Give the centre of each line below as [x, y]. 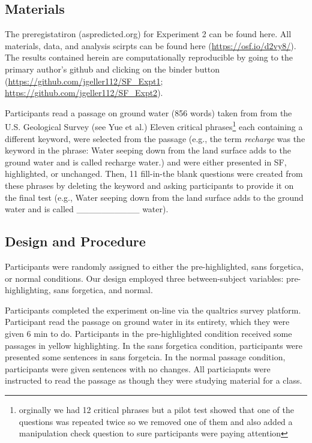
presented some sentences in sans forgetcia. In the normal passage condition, [145, 357]
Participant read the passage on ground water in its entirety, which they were [147, 322]
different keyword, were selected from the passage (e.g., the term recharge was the [155, 138]
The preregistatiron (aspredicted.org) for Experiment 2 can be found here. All [148, 34]
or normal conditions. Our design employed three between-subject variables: [144, 278]
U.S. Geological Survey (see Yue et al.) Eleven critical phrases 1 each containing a [154, 126]
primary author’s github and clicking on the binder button [112, 69]
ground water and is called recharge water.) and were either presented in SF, [146, 162]
